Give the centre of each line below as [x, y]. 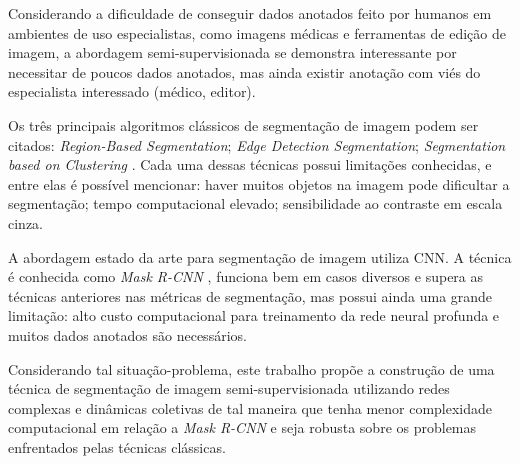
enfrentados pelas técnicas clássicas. [117, 446]
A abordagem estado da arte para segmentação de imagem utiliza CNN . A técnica [260, 256]
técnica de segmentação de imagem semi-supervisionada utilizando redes [229, 388]
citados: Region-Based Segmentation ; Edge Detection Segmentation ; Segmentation [257, 144]
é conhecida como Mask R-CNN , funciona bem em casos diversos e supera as [246, 276]
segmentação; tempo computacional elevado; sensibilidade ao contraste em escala [255, 203]
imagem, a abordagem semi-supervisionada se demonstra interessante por [232, 52]
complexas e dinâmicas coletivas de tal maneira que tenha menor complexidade [250, 407]
